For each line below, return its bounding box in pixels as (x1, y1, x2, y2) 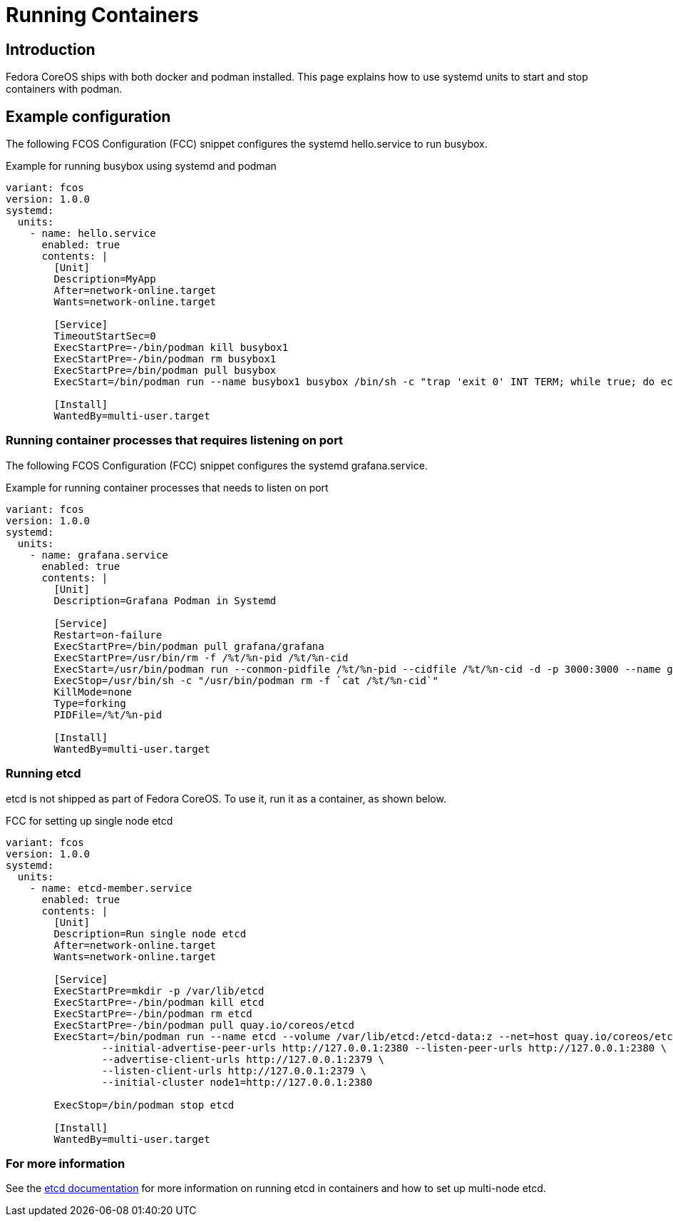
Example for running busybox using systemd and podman (6, 160, 277, 173)
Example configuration (6, 107, 171, 126)
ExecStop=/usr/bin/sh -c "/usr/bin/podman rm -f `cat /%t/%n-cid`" (53, 674, 438, 686)
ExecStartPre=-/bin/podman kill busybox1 (53, 342, 289, 354)
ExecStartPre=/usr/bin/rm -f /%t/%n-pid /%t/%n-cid (53, 651, 349, 663)
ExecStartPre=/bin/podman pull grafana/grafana (53, 640, 324, 652)
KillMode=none (53, 686, 133, 698)
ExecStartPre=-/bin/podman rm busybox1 (53, 353, 277, 365)
